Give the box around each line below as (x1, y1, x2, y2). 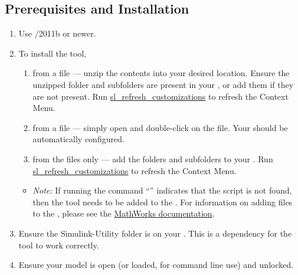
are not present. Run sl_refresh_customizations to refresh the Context (32, 90, 289, 102)
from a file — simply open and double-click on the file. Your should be (32, 121, 288, 133)
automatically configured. (32, 133, 125, 145)
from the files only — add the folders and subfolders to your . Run (32, 152, 273, 165)
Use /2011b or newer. (18, 27, 96, 40)
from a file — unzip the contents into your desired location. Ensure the (32, 67, 290, 79)
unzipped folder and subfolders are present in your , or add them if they (32, 78, 294, 90)
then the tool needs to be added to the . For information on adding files (32, 195, 293, 208)
